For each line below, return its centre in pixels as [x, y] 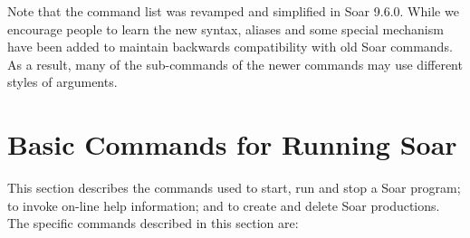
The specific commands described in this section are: [153, 223]
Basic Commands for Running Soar [232, 144]
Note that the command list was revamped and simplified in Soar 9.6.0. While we [233, 11]
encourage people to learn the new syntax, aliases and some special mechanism [225, 29]
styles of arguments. [62, 82]
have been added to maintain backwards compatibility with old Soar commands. [230, 47]
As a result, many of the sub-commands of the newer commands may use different [235, 64]
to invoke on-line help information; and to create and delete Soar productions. [224, 205]
